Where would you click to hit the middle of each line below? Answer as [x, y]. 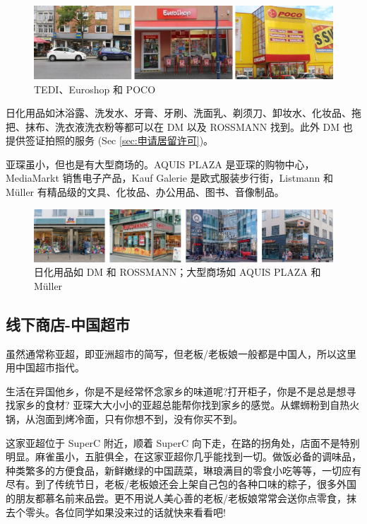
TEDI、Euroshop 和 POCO [95, 89]
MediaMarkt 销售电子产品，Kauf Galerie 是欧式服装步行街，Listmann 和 [170, 178]
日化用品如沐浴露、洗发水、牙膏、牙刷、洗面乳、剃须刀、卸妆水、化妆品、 [179, 113]
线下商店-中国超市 [68, 324]
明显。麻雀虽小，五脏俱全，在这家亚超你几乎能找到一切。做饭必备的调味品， [183, 456]
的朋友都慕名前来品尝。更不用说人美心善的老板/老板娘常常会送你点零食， [176, 497]
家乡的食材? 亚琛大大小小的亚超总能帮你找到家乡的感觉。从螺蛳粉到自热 [182, 405]
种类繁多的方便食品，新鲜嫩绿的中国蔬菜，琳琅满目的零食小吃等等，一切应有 [183, 470]
